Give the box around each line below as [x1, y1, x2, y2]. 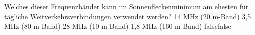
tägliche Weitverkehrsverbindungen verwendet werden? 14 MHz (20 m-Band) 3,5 [4, 11, 251, 21]
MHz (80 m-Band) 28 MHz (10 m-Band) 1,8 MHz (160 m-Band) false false [4, 21, 231, 31]
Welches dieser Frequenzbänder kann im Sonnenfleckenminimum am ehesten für [4, 1, 249, 11]
